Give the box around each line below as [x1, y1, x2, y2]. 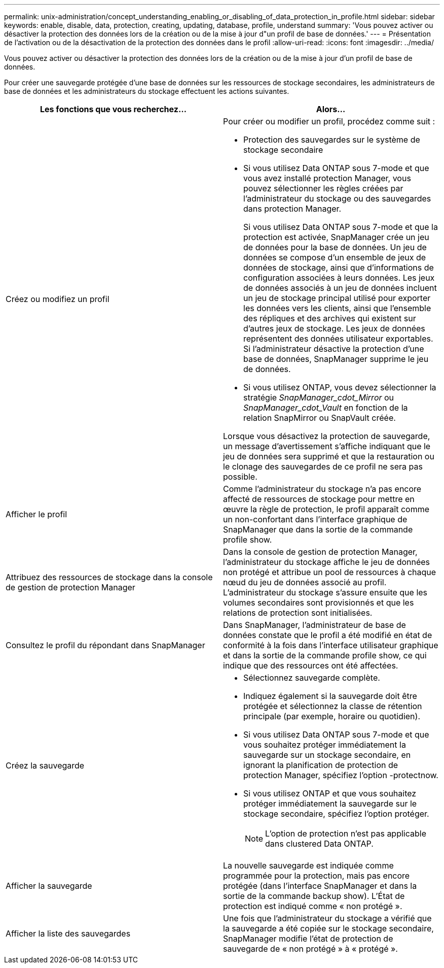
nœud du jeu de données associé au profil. [223, 577, 387, 587]
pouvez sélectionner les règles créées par [243, 183, 403, 193]
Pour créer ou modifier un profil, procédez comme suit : [223, 116, 435, 126]
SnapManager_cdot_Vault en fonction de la [243, 403, 408, 413]
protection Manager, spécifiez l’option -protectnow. [243, 770, 438, 780]
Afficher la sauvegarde [6, 881, 92, 891]
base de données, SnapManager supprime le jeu [243, 354, 429, 364]
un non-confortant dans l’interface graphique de [223, 514, 408, 524]
